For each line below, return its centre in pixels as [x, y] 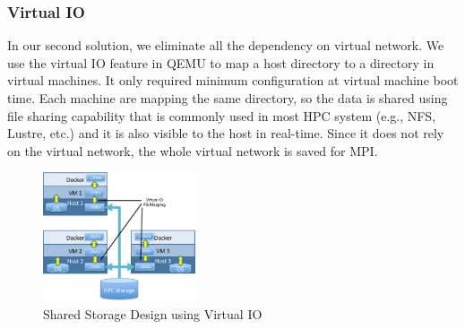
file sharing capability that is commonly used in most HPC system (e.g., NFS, [222, 115]
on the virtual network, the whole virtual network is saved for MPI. [193, 150]
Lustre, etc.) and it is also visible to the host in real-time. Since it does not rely [226, 133]
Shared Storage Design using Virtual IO [153, 313]
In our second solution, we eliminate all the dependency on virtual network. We [226, 45]
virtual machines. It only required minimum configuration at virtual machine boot [233, 80]
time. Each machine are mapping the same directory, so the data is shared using [228, 98]
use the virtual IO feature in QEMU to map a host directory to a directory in [221, 62]
